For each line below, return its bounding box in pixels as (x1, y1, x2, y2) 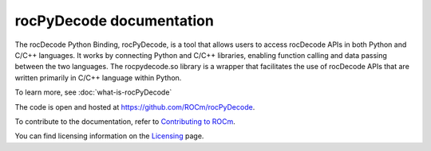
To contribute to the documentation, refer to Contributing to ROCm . (14, 116, 235, 126)
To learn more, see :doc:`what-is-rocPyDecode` (14, 87, 172, 97)
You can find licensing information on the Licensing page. (14, 131, 204, 141)
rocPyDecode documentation (14, 12, 215, 29)
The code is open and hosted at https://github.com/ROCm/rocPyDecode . (14, 102, 255, 111)
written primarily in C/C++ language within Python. (14, 72, 182, 83)
